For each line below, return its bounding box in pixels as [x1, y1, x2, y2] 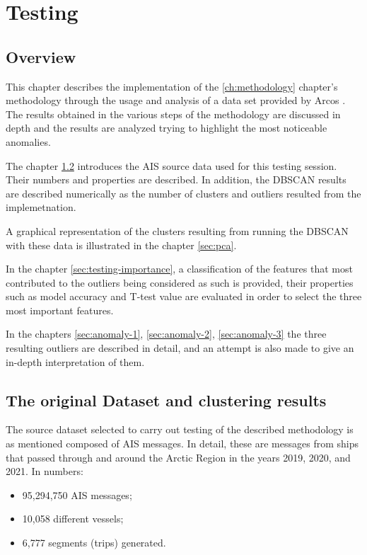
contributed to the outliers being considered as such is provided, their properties [6, 275, 354, 290]
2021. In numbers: [6, 464, 83, 479]
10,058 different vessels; [22, 511, 124, 526]
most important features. [6, 302, 114, 317]
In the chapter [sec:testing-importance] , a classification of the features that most [6, 261, 353, 276]
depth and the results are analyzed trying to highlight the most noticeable [6, 120, 327, 135]
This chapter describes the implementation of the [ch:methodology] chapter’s [6, 79, 338, 93]
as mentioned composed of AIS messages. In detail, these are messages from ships [6, 436, 359, 451]
